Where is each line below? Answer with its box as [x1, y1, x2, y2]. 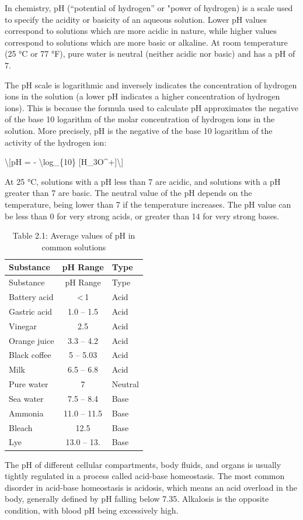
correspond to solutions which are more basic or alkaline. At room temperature [5, 36, 288, 48]
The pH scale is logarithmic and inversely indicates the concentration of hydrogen [5, 78, 297, 91]
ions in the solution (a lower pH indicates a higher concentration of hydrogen [5, 90, 280, 102]
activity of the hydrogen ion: [5, 136, 107, 148]
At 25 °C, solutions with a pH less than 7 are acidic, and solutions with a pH [5, 175, 281, 187]
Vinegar [9, 319, 37, 332]
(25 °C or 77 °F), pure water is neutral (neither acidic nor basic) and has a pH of [5, 47, 295, 60]
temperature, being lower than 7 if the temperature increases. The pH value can [5, 198, 291, 210]
